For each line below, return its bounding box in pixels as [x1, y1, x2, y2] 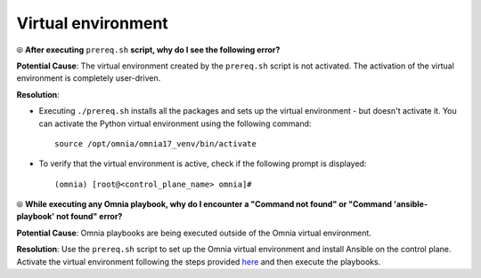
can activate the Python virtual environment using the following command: [38, 118, 312, 129]
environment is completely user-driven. [16, 73, 161, 83]
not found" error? [56, 211, 123, 222]
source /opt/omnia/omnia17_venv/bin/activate [54, 139, 257, 148]
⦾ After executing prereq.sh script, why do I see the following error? [16, 44, 281, 55]
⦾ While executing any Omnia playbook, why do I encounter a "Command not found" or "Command [16, 199, 392, 210]
